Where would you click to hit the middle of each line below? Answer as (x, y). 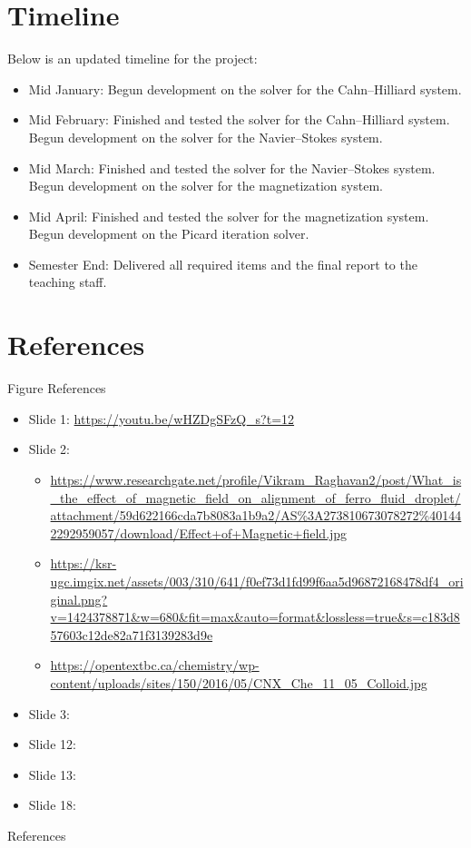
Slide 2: (49, 449)
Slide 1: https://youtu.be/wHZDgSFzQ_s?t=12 (162, 418)
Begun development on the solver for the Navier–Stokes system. (206, 137)
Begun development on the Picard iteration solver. (169, 234)
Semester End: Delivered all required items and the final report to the (223, 264)
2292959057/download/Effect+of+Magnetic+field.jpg (199, 532)
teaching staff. (68, 282)
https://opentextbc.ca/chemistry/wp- (155, 665)
